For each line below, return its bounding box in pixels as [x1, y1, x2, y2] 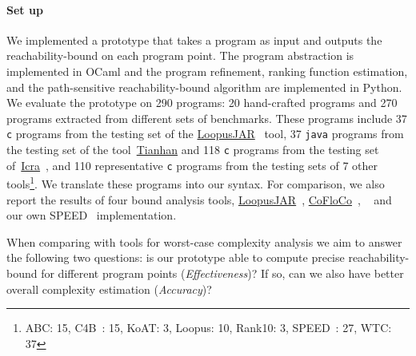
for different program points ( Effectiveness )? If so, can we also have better [41, 264, 404, 281]
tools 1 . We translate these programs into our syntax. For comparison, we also [6, 173, 385, 192]
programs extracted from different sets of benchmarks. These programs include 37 [6, 109, 407, 126]
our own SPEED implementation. [6, 207, 177, 223]
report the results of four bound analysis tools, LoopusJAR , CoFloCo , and [6, 191, 392, 208]
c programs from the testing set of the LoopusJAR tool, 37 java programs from [6, 125, 404, 142]
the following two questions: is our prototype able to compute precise [6, 249, 345, 266]
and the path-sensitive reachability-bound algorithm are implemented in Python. [6, 78, 402, 95]
